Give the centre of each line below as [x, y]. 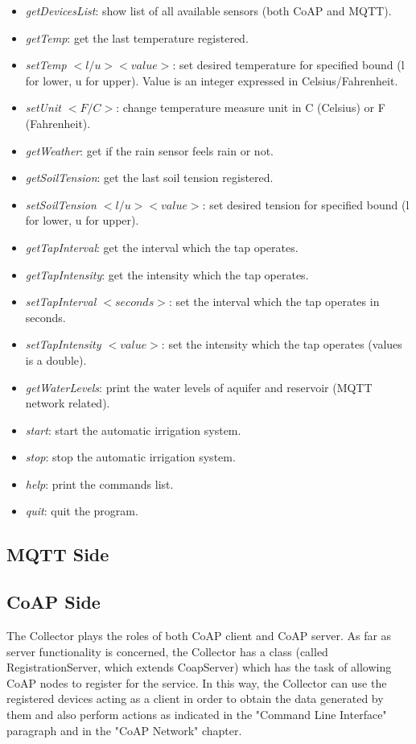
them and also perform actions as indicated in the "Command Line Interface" [197, 715]
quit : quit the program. [82, 511]
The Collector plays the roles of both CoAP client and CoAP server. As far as [199, 636]
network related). [68, 403]
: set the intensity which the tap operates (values [282, 344]
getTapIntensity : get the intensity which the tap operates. [167, 274]
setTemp [46, 65]
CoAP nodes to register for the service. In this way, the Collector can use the [197, 682]
